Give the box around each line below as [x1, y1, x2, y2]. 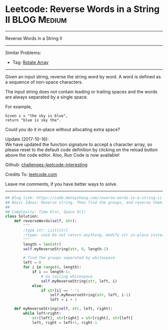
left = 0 [23, 260, 41, 265]
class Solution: [5, 214, 39, 219]
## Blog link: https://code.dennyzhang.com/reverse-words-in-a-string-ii [5, 195, 162, 200]
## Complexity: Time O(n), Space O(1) [5, 209, 86, 214]
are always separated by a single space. [5, 94, 88, 100]
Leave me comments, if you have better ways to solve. [5, 181, 117, 187]
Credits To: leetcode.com [5, 171, 57, 177]
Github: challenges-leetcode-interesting [5, 161, 87, 168]
